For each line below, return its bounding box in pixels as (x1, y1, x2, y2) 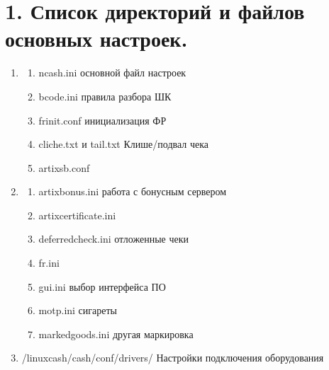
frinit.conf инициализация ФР (38, 112, 167, 127)
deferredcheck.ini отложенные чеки (38, 231, 189, 246)
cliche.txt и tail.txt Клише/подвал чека (38, 137, 208, 151)
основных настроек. (5, 24, 188, 53)
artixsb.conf (38, 160, 90, 175)
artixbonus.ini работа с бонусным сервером (38, 184, 227, 199)
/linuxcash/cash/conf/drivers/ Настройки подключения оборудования (21, 350, 324, 365)
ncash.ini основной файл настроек (38, 65, 186, 80)
